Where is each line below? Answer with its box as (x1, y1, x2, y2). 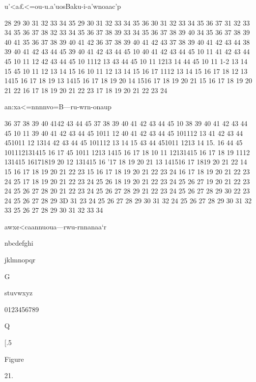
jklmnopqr (4, 255, 36, 265)
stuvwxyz (4, 287, 33, 298)
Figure (4, 353, 24, 364)
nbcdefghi (4, 238, 33, 248)
